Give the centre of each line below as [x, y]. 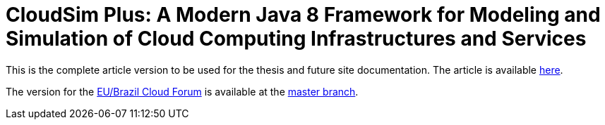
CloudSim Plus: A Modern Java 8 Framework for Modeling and [303, 15]
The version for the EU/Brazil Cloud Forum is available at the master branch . [182, 91]
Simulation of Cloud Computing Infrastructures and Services [296, 39]
